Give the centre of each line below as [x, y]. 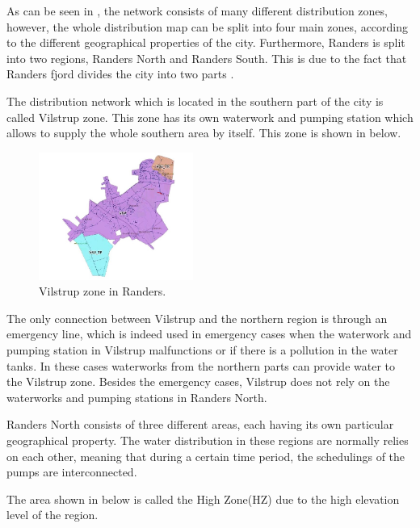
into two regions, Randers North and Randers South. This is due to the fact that [207, 58]
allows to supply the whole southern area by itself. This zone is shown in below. [204, 133]
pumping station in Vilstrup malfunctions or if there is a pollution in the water [202, 349]
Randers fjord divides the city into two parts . [120, 74]
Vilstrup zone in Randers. [103, 291]
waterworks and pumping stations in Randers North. [137, 397]
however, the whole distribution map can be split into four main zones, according [208, 26]
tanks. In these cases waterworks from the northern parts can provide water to [201, 365]
